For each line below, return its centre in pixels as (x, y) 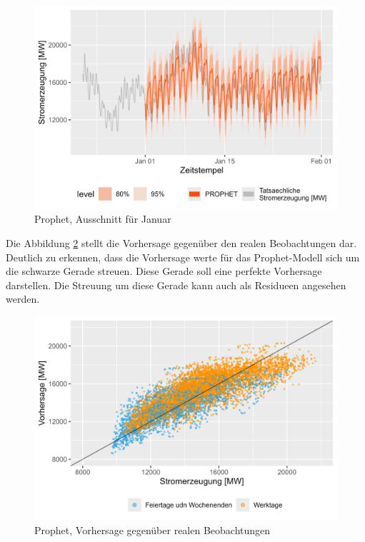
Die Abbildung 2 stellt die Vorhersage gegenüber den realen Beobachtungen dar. (181, 243)
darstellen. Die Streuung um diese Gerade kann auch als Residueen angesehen (176, 285)
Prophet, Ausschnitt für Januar (103, 219)
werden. (23, 299)
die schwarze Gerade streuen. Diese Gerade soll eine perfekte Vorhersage (164, 271)
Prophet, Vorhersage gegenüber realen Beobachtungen (152, 530)
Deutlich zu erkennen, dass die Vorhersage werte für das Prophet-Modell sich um (183, 257)
